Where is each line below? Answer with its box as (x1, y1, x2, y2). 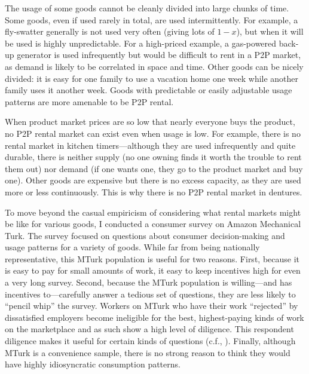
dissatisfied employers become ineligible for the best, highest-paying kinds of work (5, 311, 304, 323)
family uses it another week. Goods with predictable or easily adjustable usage (5, 84, 292, 96)
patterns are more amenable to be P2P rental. (5, 95, 174, 108)
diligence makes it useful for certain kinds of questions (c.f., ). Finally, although (5, 335, 296, 347)
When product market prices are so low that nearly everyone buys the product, (5, 115, 295, 128)
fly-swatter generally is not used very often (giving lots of (5, 25, 215, 38)
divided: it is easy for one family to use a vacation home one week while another (5, 72, 299, 84)
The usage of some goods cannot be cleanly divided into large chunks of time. (5, 2, 289, 14)
